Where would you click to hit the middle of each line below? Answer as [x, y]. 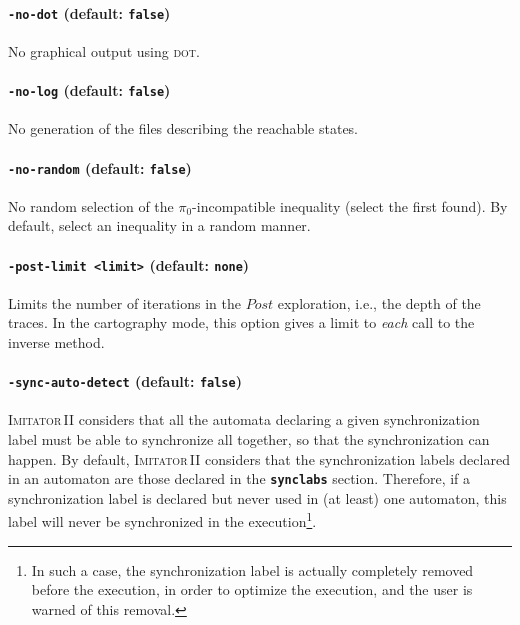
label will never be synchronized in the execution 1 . [162, 520]
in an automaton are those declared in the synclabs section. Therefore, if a [239, 478]
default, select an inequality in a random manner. [159, 225]
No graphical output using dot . [104, 50]
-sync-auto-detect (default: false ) [125, 381]
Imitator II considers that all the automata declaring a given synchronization [244, 419]
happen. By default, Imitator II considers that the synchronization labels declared [259, 458]
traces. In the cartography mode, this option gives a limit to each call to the [241, 322]
